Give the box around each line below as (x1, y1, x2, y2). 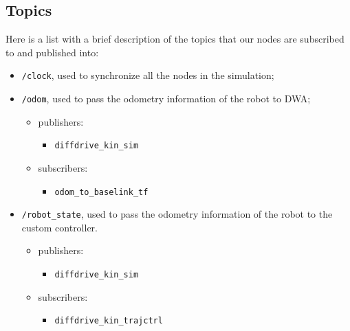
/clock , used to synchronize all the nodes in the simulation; (21, 68, 274, 82)
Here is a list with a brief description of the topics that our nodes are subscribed (6, 32, 344, 46)
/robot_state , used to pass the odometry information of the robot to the (21, 207, 333, 221)
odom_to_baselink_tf (54, 187, 149, 197)
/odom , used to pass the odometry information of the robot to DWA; (21, 91, 311, 106)
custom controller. (21, 220, 98, 234)
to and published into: (6, 45, 99, 59)
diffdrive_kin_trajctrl (54, 316, 163, 326)
